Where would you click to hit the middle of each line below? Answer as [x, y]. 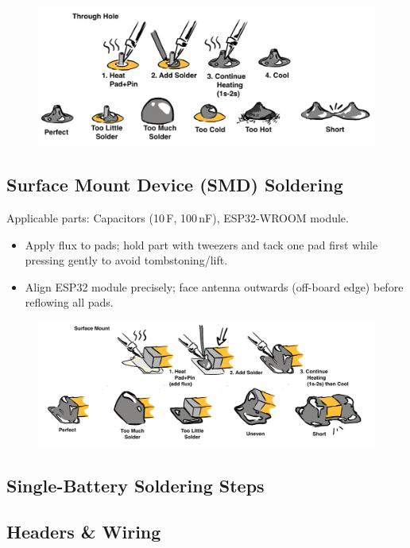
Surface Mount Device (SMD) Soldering [175, 185]
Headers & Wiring [84, 532]
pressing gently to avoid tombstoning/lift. [126, 260]
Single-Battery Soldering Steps [135, 485]
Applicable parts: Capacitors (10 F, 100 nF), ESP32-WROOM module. [178, 217]
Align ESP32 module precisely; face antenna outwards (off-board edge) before [214, 286]
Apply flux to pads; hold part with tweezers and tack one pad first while [201, 244]
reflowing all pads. [69, 302]
